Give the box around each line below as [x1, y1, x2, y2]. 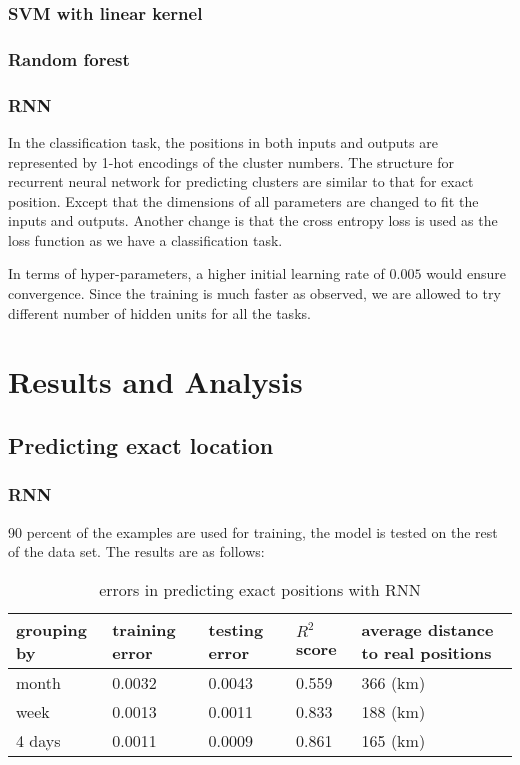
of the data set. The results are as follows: [8, 541, 265, 562]
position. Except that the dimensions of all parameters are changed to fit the [8, 190, 479, 211]
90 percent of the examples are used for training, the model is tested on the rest [8, 521, 498, 542]
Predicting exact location [8, 430, 274, 461]
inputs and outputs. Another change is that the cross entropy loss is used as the [8, 210, 498, 231]
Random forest [8, 46, 130, 71]
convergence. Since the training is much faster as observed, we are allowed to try [8, 283, 501, 304]
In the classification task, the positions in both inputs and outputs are [8, 131, 438, 152]
